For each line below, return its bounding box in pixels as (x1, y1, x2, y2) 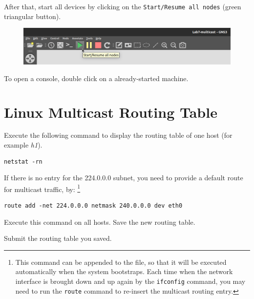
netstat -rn (4, 158, 42, 165)
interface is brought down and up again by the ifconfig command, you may (15, 276, 246, 286)
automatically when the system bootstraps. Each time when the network (15, 266, 233, 277)
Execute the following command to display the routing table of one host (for (4, 130, 233, 140)
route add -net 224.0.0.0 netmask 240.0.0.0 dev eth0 (4, 202, 183, 210)
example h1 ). (4, 140, 42, 150)
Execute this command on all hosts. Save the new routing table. (4, 216, 195, 227)
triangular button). (4, 11, 61, 21)
